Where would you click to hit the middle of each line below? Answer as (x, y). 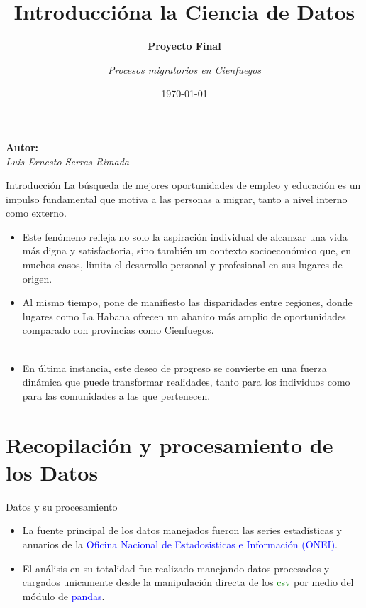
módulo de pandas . (63, 596)
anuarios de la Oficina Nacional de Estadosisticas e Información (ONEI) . (180, 544)
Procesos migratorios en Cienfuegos (184, 69)
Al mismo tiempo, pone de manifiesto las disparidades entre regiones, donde (187, 302)
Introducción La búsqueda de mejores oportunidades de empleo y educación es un (183, 185)
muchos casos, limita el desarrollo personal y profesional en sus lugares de (182, 265)
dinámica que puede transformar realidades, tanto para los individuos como (186, 382)
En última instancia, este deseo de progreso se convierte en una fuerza (174, 368)
